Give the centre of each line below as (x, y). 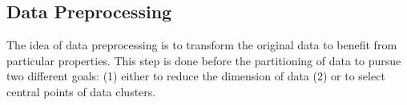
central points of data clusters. (81, 91)
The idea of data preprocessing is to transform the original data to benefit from (202, 45)
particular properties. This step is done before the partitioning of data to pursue (204, 60)
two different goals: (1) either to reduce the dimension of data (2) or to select (196, 76)
